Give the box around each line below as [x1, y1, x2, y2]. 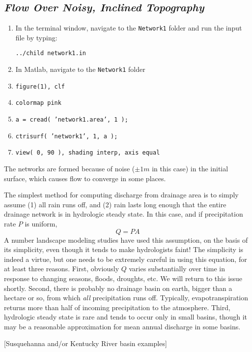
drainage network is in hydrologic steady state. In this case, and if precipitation [4, 209, 243, 219]
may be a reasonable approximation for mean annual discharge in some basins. [4, 321, 241, 331]
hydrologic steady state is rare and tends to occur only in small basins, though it [4, 312, 247, 322]
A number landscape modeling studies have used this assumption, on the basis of [4, 234, 248, 245]
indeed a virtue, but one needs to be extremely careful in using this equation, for [4, 254, 247, 264]
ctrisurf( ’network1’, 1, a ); [15, 132, 118, 140]
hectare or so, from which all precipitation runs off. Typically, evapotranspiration [4, 292, 249, 303]
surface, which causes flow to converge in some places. [4, 173, 166, 183]
